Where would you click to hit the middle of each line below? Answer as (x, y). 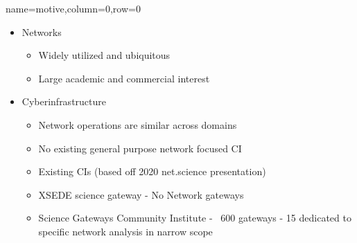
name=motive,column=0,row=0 (73, 8)
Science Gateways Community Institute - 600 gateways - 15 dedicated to (195, 218)
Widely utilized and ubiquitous (104, 55)
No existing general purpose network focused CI (140, 148)
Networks (42, 31)
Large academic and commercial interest (124, 78)
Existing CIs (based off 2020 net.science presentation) (152, 171)
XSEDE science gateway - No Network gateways (141, 194)
